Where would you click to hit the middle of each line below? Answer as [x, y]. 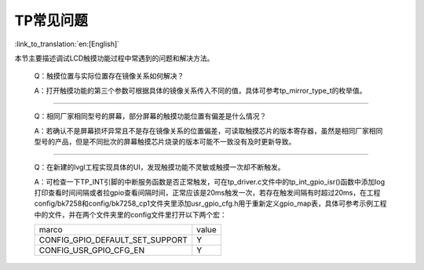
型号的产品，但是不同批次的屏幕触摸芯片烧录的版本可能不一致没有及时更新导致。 [165, 141]
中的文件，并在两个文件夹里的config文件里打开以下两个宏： [130, 214]
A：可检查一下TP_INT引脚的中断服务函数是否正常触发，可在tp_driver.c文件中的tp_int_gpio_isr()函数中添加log [209, 181]
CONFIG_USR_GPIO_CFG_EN [92, 250]
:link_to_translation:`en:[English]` [67, 44]
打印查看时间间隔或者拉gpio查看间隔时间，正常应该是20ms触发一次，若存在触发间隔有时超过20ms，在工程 [207, 193]
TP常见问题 [51, 20]
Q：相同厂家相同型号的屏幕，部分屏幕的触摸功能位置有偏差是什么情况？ [150, 116]
